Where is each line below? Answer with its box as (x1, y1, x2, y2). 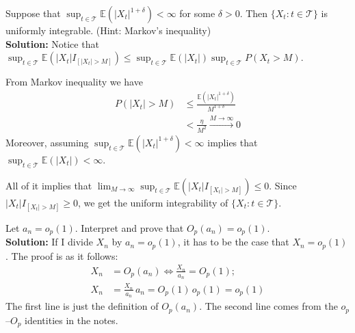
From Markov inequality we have (5, 75, 143, 89)
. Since (269, 178, 297, 192)
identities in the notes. (25, 312, 118, 327)
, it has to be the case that (177, 235, 289, 249)
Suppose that (5, 6, 61, 20)
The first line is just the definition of (5, 299, 159, 313)
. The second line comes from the (199, 299, 338, 313)
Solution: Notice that (5, 36, 99, 51)
